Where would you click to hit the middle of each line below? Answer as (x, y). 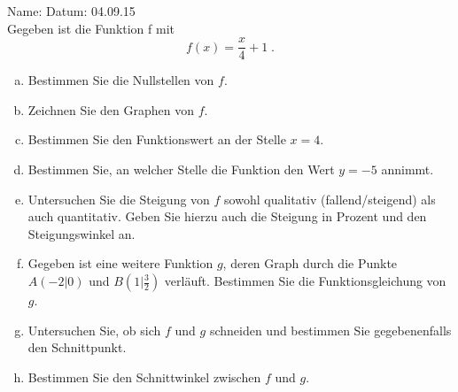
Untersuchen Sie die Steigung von (119, 199)
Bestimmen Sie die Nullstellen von (121, 80)
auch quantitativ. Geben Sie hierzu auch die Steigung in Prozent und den (227, 216)
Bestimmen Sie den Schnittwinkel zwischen (144, 377)
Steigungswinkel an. (82, 233)
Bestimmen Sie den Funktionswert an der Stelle (157, 139)
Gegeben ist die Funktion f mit (91, 28)
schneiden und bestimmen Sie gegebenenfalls (330, 330)
